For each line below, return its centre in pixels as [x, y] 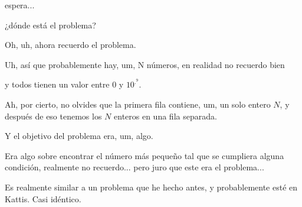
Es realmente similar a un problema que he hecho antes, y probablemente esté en [151, 187]
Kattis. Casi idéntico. [43, 198]
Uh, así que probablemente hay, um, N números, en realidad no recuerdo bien [145, 64]
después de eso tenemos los [53, 116]
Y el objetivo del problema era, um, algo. [79, 136]
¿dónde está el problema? [50, 25]
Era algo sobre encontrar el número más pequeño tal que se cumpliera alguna [145, 155]
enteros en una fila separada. [165, 116]
